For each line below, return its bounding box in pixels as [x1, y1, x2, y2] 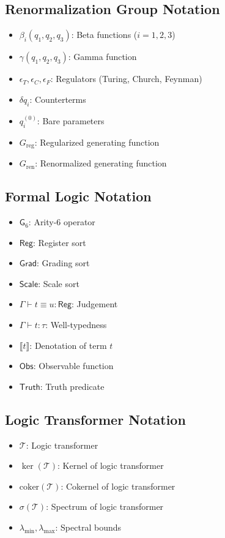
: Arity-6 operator [28, 215, 95, 228]
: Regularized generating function [34, 135, 160, 148]
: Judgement [71, 297, 118, 310]
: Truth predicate [40, 379, 105, 392]
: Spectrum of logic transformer [46, 500, 164, 513]
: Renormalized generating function [35, 157, 167, 170]
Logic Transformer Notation [5, 409, 186, 428]
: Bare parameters [37, 114, 105, 127]
